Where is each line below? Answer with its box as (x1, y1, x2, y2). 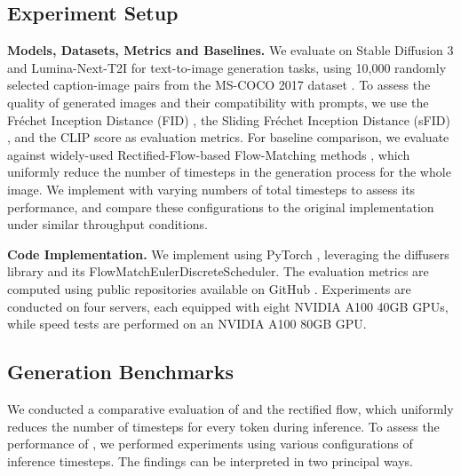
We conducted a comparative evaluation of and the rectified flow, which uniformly (7, 399, 454, 417)
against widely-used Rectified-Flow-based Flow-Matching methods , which (7, 145, 410, 163)
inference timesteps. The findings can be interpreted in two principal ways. (7, 451, 414, 470)
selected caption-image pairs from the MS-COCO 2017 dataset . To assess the (7, 75, 431, 94)
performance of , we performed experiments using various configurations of (7, 434, 413, 453)
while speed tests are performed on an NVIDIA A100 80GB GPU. (7, 314, 367, 333)
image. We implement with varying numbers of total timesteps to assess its (7, 179, 416, 198)
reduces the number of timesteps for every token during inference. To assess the (7, 416, 440, 435)
